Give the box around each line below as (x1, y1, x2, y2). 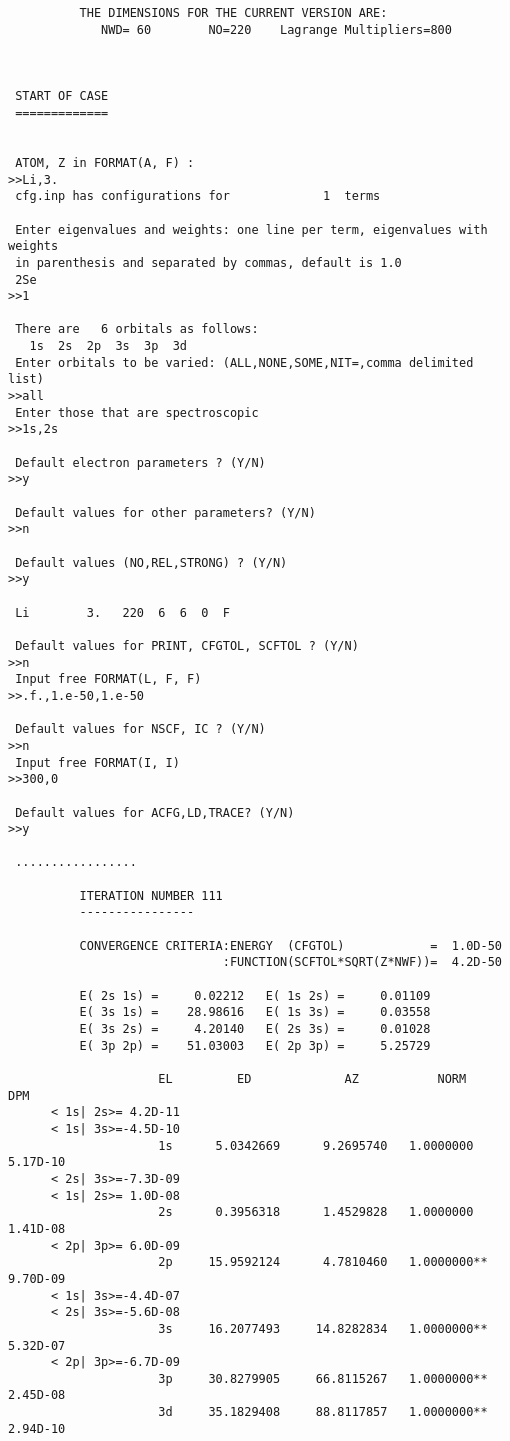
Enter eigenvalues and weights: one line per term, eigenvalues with (15, 222, 488, 237)
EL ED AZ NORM (158, 1072, 467, 1086)
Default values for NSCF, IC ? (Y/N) (15, 722, 266, 737)
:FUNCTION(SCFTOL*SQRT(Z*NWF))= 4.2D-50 (222, 955, 502, 970)
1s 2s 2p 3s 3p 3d (29, 339, 187, 354)
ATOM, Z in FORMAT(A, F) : (15, 155, 195, 170)
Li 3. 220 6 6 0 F (15, 605, 230, 620)
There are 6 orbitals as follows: (15, 322, 259, 337)
